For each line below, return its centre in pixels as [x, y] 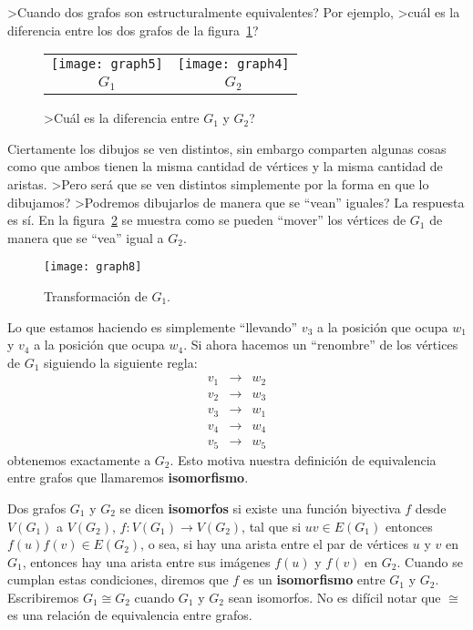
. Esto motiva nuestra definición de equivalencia [303, 459]
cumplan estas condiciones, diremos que [118, 579]
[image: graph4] [233, 64]
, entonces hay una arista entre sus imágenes [146, 561]
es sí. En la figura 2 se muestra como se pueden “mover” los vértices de [207, 220]
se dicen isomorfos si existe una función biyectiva [260, 508]
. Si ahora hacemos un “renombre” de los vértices [321, 345]
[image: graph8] [93, 267]
